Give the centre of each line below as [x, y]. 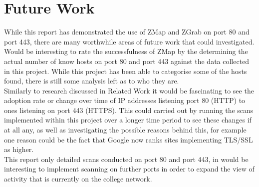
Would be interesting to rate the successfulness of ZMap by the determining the [126, 51]
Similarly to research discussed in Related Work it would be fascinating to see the [129, 90]
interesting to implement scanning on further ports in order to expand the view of [129, 169]
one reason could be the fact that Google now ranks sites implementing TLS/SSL [129, 139]
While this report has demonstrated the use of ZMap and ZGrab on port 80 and [127, 32]
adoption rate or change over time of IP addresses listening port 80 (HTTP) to [125, 100]
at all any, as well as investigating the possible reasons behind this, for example [125, 130]
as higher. [19, 149]
